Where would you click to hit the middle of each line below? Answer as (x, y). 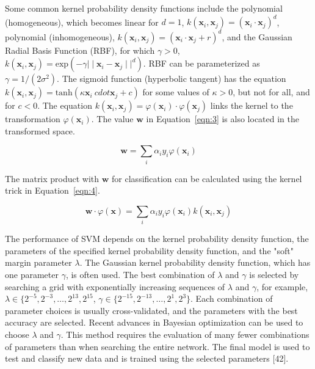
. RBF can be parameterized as (201, 63)
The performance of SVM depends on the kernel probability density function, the (157, 239)
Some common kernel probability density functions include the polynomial (144, 8)
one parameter (32, 274)
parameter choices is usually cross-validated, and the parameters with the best (151, 310)
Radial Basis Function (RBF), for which (80, 50)
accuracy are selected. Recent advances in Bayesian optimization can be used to (154, 322)
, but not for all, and (271, 92)
